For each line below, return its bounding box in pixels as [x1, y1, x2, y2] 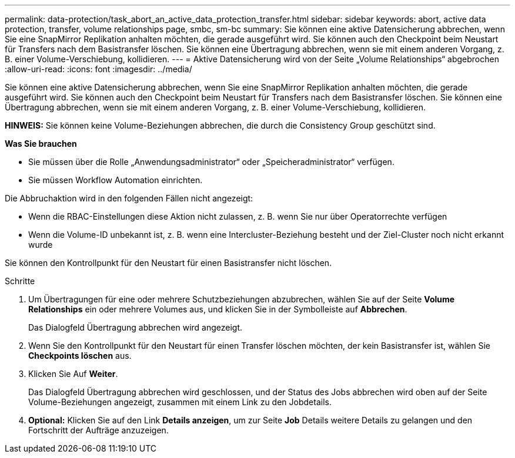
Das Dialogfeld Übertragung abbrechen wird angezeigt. [28, 322, 243, 332]
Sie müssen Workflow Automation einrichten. [28, 175, 203, 185]
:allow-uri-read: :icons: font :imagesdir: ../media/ [5, 64, 192, 74]
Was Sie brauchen [5, 139, 77, 149]
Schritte [5, 276, 35, 286]
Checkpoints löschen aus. [28, 351, 132, 361]
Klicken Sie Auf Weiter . [28, 369, 118, 379]
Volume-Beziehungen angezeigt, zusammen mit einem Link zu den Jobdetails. [28, 397, 332, 407]
